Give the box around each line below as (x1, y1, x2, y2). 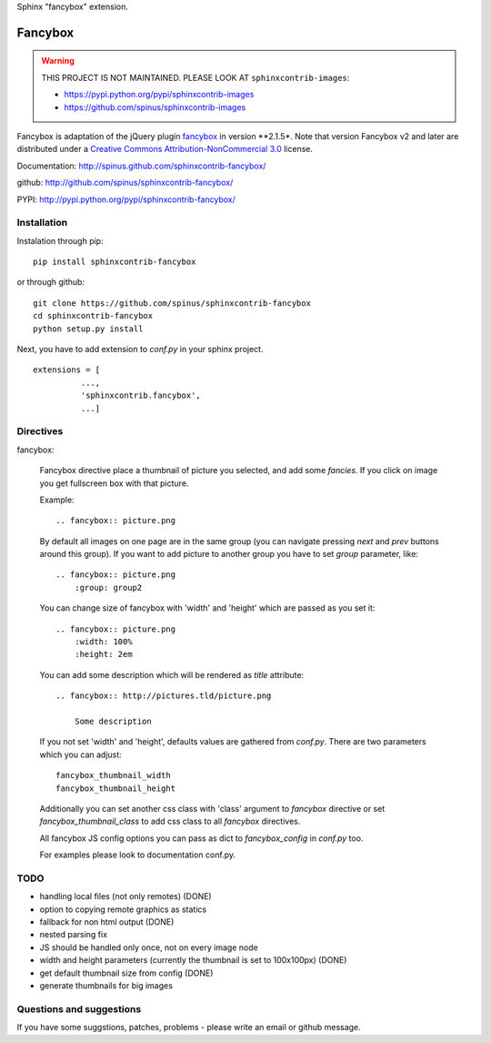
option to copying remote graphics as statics (39, 904, 207, 915)
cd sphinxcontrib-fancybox (33, 310, 154, 321)
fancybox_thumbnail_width (55, 770, 172, 781)
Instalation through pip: (16, 235, 104, 246)
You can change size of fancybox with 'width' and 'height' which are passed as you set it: (39, 603, 376, 613)
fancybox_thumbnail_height (55, 783, 176, 794)
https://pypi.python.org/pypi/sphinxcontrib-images (64, 89, 255, 100)
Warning (41, 56, 75, 66)
